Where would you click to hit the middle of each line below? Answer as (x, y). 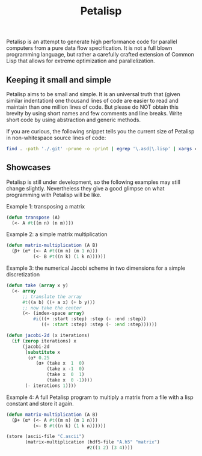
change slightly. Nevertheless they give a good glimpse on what (85, 188)
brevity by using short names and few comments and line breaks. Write (94, 113)
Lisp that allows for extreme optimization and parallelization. (81, 61)
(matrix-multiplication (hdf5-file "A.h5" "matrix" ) (93, 442)
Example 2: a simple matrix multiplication (57, 234)
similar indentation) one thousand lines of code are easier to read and (92, 101)
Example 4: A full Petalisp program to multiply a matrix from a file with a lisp (100, 397)
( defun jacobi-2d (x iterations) (48, 336)
